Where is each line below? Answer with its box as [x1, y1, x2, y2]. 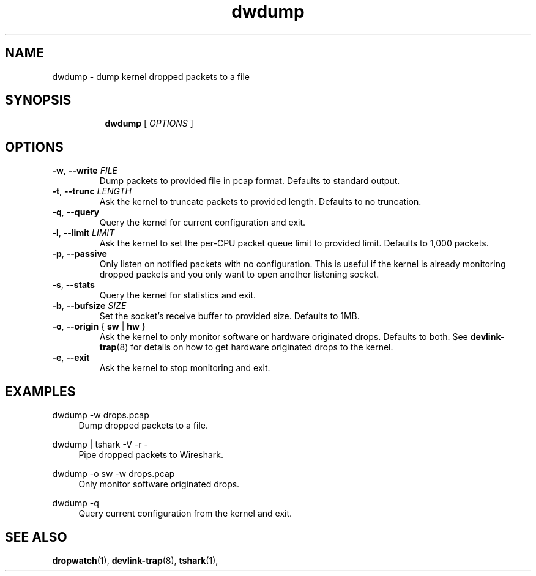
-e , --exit [52, 352, 90, 363]
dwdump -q [52, 498, 99, 509]
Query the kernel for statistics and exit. [99, 290, 256, 301]
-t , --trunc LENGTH [52, 186, 132, 197]
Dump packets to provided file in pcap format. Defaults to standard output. [99, 175, 400, 186]
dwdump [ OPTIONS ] [105, 118, 193, 129]
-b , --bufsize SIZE [52, 300, 127, 311]
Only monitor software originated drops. [78, 479, 240, 490]
